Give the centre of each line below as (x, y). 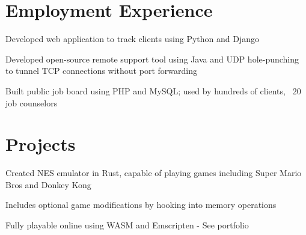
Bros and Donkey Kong (48, 184)
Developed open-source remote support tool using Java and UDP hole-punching (152, 59)
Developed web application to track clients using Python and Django (132, 39)
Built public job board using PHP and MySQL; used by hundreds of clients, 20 (153, 90)
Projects (41, 144)
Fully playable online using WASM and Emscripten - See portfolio (127, 225)
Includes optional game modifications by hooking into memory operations (141, 205)
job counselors (32, 102)
